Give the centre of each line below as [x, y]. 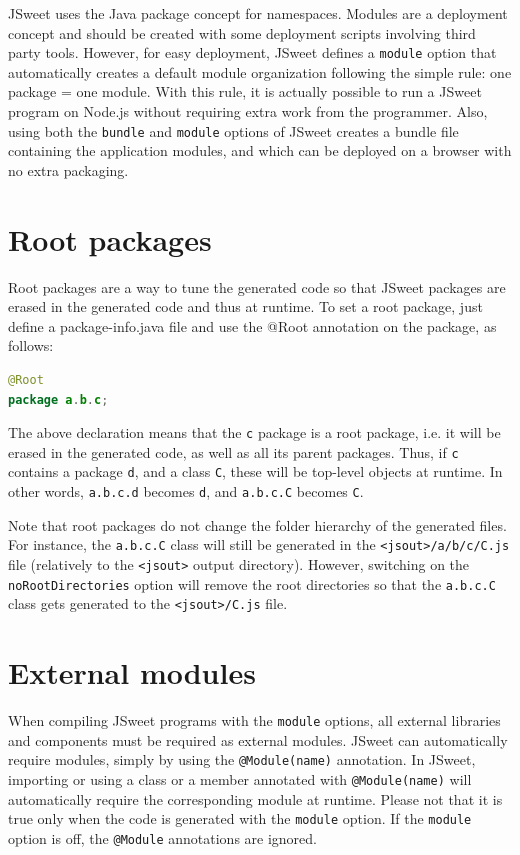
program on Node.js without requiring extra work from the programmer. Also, [248, 111]
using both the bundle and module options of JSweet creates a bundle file [233, 130]
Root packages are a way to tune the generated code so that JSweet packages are [257, 286]
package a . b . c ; [58, 399]
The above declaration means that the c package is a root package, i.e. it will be [254, 432]
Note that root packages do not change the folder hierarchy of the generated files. [257, 524]
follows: [31, 345]
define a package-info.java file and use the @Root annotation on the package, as [252, 325]
